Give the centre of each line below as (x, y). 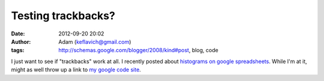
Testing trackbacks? (63, 16)
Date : (18, 34)
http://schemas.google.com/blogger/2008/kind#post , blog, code (138, 50)
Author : (21, 41)
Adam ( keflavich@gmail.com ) (95, 41)
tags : (18, 50)
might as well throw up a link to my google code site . (76, 70)
